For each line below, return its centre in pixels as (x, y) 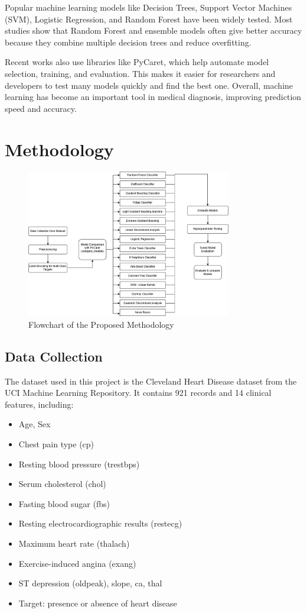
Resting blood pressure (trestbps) (79, 464)
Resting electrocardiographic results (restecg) (100, 523)
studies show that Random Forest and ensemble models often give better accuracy (153, 30)
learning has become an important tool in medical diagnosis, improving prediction (153, 97)
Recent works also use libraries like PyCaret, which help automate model (137, 62)
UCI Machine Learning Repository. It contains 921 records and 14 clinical (138, 393)
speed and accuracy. (41, 108)
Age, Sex (35, 424)
